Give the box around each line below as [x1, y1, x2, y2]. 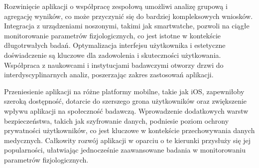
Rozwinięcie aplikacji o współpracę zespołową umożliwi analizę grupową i [4, 1, 228, 11]
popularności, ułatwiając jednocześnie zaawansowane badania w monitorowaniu [4, 145, 246, 155]
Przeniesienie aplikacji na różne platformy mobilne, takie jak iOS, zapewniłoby [4, 86, 245, 96]
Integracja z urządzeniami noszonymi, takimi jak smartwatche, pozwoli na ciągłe [4, 20, 250, 31]
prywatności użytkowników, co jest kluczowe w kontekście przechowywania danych [4, 125, 255, 136]
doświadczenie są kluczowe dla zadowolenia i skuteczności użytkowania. [4, 49, 221, 60]
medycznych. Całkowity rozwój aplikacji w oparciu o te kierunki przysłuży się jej [4, 135, 251, 145]
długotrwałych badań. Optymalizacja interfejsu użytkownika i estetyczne [4, 40, 226, 50]
